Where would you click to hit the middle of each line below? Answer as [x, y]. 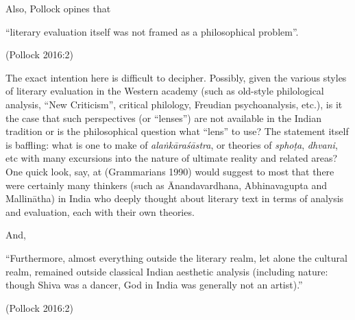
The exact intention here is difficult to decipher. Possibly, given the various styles [176, 77]
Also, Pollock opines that [58, 8]
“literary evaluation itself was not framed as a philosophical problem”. [152, 31]
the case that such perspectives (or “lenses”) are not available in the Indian [163, 118]
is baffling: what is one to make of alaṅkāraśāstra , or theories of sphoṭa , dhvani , [172, 144]
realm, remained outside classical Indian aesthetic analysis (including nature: [167, 271]
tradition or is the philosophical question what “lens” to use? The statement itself [177, 131]
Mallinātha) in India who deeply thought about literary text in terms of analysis [175, 198]
